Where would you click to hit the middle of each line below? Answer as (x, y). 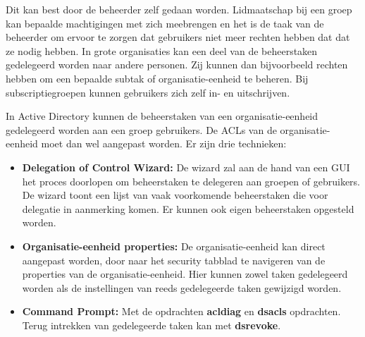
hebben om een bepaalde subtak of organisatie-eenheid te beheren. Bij (157, 78)
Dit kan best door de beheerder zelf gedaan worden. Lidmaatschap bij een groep (179, 9)
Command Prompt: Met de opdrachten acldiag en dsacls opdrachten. (181, 311)
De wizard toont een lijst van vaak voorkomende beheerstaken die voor (175, 195)
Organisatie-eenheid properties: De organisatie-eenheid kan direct (174, 246)
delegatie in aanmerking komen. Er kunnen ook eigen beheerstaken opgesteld (188, 208)
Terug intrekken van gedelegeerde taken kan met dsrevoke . (151, 325)
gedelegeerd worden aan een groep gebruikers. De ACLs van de (141, 129)
